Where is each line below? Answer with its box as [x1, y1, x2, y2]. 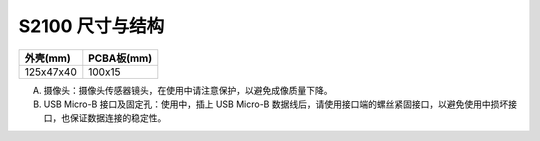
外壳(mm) [24, 51, 72, 65]
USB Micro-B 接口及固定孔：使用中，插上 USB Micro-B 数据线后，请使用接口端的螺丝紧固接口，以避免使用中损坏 [43, 98, 509, 110]
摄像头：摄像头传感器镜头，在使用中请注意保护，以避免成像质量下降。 [43, 84, 333, 96]
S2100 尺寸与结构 [18, 15, 165, 37]
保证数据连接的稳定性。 [69, 112, 167, 124]
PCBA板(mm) [88, 51, 153, 65]
